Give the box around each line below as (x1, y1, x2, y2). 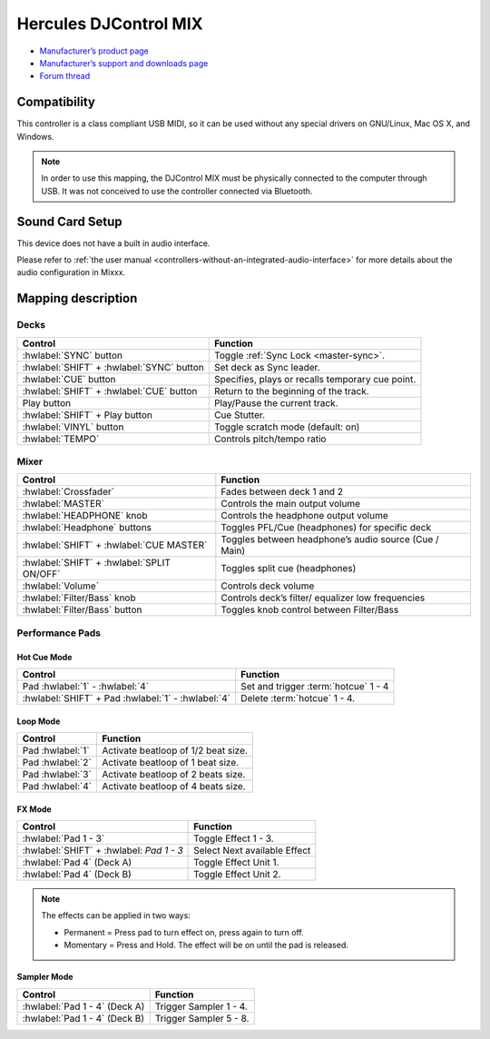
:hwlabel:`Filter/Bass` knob (22, 591, 136, 604)
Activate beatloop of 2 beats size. (102, 767, 246, 780)
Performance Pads (16, 627, 102, 639)
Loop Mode (16, 716, 61, 727)
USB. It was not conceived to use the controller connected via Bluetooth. (41, 185, 313, 196)
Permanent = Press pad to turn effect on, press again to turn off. (64, 926, 304, 937)
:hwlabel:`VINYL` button (22, 421, 124, 433)
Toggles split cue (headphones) (220, 562, 357, 575)
